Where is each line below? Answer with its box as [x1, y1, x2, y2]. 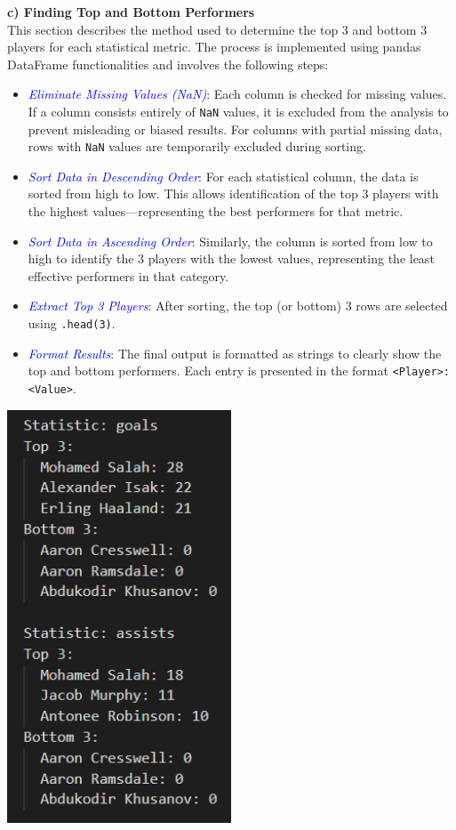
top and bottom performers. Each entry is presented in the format [28, 361, 388, 380]
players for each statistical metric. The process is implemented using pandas [7, 37, 421, 56]
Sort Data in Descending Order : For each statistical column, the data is [28, 166, 419, 185]
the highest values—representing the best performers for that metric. [28, 202, 404, 221]
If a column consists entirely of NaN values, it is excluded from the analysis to [28, 101, 449, 120]
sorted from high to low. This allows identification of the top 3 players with [28, 184, 439, 203]
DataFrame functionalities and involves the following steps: [7, 54, 329, 73]
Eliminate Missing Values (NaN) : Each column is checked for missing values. [28, 85, 447, 103]
